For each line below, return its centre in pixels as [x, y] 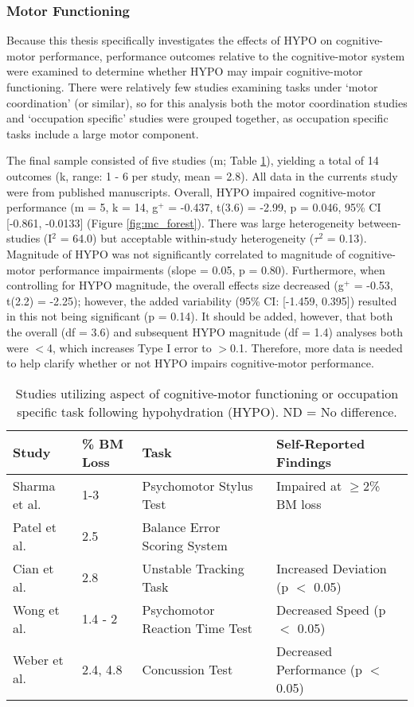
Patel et [35, 526]
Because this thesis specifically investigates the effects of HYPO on [170, 40]
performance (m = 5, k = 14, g [82, 207]
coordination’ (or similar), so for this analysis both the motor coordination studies [207, 102]
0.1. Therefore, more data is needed [316, 347]
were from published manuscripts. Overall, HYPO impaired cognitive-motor [191, 191]
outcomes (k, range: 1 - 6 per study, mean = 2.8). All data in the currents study [202, 175]
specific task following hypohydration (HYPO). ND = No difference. [207, 411]
